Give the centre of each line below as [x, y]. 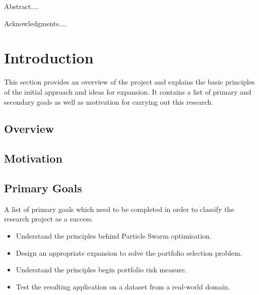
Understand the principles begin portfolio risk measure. [101, 270]
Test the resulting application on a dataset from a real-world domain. [123, 286]
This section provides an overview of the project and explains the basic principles [129, 82]
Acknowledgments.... [36, 23]
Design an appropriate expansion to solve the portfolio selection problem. [129, 252]
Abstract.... [21, 6]
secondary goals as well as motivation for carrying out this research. [109, 101]
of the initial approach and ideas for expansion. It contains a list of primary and [128, 91]
